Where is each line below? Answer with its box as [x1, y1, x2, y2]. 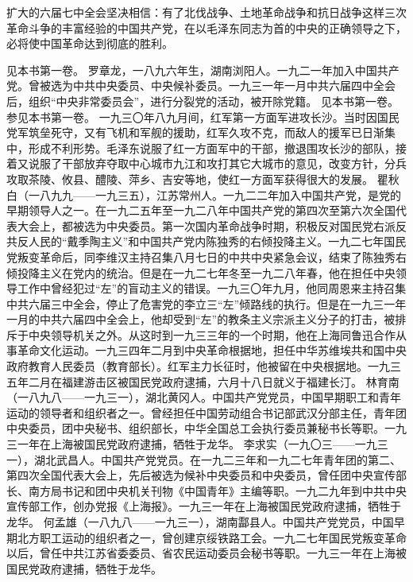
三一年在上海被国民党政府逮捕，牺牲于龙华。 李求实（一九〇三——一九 [6, 436, 377, 452]
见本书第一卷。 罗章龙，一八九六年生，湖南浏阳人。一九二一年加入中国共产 [6, 61, 399, 78]
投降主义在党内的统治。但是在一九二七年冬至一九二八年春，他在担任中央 [17, 264, 396, 281]
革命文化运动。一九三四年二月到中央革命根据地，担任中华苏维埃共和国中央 [17, 342, 407, 359]
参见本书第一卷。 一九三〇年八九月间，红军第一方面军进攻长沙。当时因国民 [6, 108, 399, 125]
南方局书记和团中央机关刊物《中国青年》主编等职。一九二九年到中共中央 [28, 482, 407, 499]
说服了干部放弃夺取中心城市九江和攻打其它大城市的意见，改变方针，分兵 [28, 155, 407, 172]
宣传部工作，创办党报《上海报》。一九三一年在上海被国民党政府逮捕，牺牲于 [6, 498, 401, 514]
